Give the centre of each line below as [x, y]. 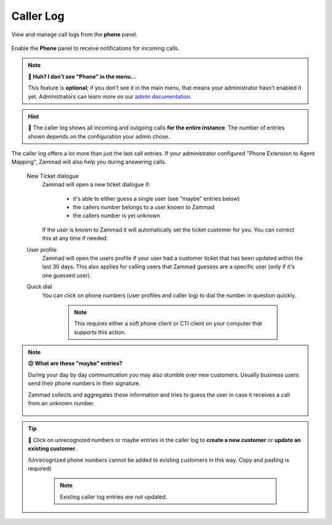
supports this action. [100, 332]
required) [40, 469]
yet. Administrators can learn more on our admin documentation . [110, 96]
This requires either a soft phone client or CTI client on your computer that [168, 324]
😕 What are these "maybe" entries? [75, 364]
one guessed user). [67, 275]
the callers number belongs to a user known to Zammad [144, 207]
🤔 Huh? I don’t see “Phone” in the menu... [82, 76]
